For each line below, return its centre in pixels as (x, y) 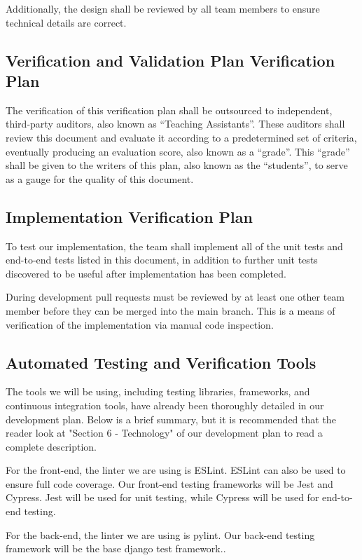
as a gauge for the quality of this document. (100, 178)
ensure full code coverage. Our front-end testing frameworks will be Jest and (169, 483)
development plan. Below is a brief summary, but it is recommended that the (171, 419)
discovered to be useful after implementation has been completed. (146, 273)
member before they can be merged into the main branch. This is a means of (170, 310)
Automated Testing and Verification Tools (161, 362)
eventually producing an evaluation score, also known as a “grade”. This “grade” (178, 151)
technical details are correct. (66, 22)
